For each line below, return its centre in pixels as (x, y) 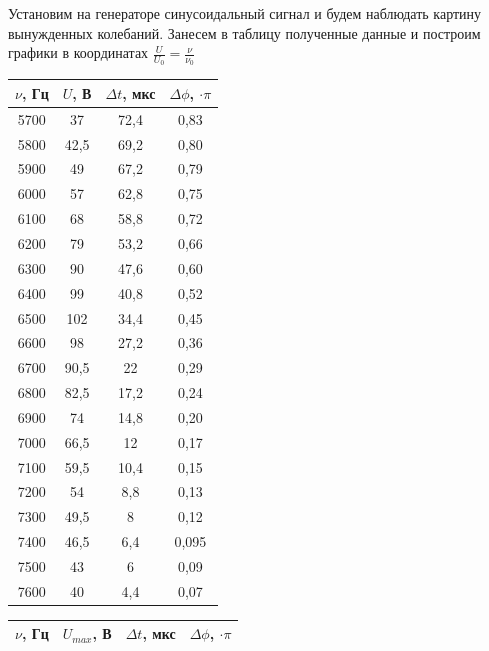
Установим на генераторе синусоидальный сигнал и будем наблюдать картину (245, 13)
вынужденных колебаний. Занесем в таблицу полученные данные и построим (244, 32)
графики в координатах (78, 52)
